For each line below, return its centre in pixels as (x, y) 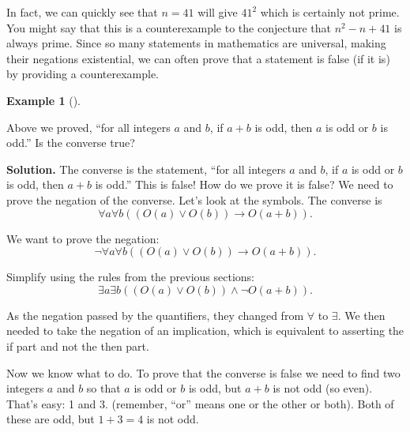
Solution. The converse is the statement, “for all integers (146, 169)
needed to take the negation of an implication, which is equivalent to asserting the (205, 331)
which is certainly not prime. (330, 12)
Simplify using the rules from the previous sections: (130, 277)
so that (103, 388)
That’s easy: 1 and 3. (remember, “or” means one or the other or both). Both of (200, 403)
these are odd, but (51, 419)
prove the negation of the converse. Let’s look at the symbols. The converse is (194, 199)
